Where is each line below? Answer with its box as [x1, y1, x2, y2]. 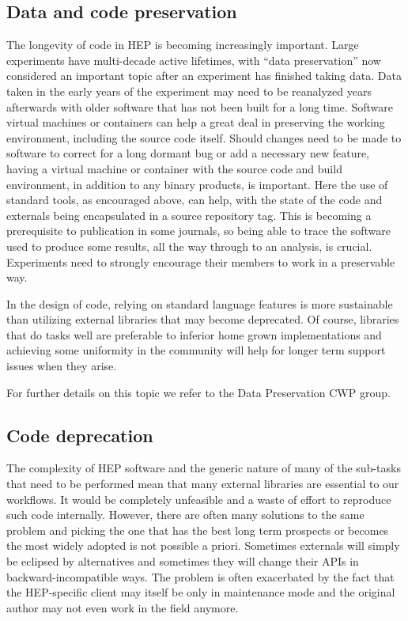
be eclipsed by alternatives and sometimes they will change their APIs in [6, 553, 359, 570]
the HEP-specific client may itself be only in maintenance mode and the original [6, 584, 395, 600]
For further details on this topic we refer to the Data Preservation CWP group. [6, 384, 391, 400]
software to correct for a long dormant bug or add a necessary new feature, [6, 145, 370, 161]
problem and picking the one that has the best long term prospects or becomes [6, 521, 389, 538]
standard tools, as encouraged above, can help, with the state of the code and [6, 191, 383, 208]
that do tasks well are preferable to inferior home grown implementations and [6, 326, 382, 343]
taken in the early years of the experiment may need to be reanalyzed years [6, 82, 372, 99]
